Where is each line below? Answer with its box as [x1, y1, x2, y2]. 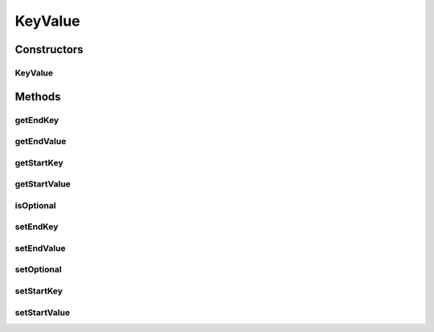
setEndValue [14, 242, 66, 253]
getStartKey [14, 157, 63, 168]
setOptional [14, 264, 62, 275]
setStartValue [14, 306, 71, 318]
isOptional [14, 199, 56, 211]
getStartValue [14, 178, 72, 190]
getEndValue [14, 136, 67, 147]
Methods [14, 89, 61, 104]
